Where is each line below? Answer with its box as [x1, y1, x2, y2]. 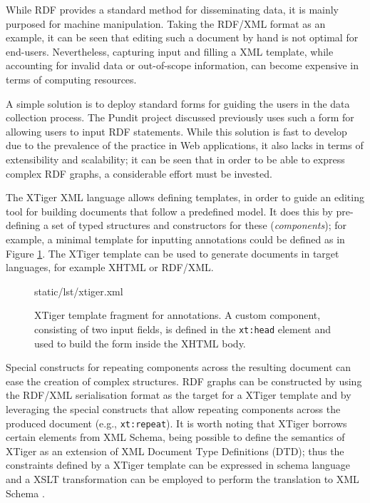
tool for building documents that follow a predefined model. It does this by [6, 203, 333, 218]
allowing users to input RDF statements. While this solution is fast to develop [6, 123, 347, 138]
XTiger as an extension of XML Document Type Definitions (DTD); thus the [6, 443, 344, 458]
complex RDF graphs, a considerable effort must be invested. [6, 166, 272, 181]
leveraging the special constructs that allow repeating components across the [6, 401, 341, 416]
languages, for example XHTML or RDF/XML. [6, 260, 214, 275]
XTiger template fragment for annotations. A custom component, [34, 308, 321, 322]
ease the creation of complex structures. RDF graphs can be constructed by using [6, 373, 362, 388]
